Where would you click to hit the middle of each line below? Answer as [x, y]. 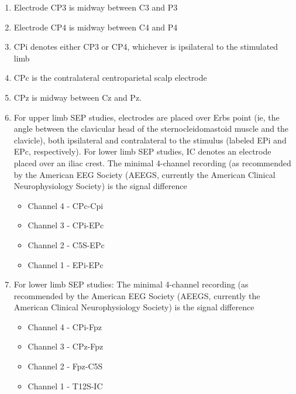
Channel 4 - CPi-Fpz [65, 326]
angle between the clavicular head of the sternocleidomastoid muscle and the [151, 129]
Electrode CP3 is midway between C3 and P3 [96, 7]
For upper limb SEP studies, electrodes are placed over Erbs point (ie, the [147, 117]
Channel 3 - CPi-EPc [66, 225]
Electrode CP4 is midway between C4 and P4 [96, 27]
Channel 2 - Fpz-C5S [65, 366]
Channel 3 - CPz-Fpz [66, 346]
